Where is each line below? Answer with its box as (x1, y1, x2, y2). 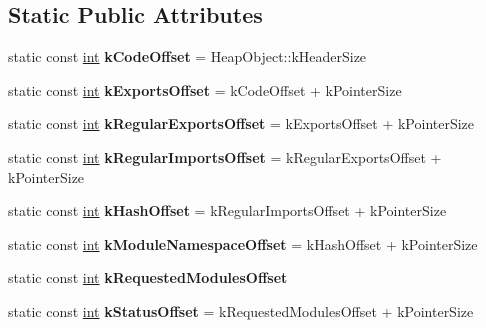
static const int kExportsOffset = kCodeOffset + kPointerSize (8, 79, 402, 100)
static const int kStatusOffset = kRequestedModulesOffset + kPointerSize (8, 300, 474, 321)
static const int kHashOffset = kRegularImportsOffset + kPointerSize (8, 200, 447, 221)
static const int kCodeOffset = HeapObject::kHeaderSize (8, 46, 367, 67)
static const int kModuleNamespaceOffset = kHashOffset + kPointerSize (8, 233, 478, 254)
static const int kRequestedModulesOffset (8, 267, 288, 288)
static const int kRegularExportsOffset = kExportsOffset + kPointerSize (8, 113, 475, 134)
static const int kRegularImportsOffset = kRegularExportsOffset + (8, 146, 442, 167)
